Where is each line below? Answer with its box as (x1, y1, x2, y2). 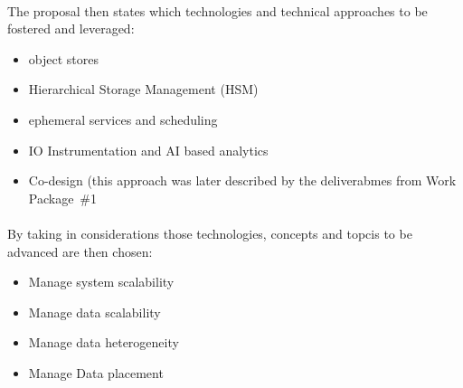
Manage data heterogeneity (28, 333, 179, 352)
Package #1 (28, 188, 98, 207)
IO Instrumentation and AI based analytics (28, 140, 269, 159)
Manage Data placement (28, 363, 164, 382)
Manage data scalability (28, 302, 161, 321)
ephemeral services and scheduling (28, 109, 218, 128)
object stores (28, 49, 99, 68)
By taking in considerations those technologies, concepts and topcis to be (7, 223, 412, 242)
